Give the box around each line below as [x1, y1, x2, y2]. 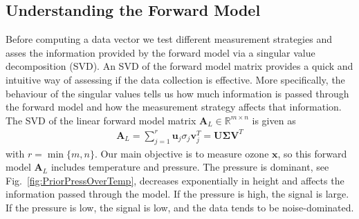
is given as [252, 113, 296, 127]
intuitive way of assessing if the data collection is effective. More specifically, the [6, 72, 345, 86]
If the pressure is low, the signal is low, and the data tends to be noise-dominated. [6, 200, 354, 215]
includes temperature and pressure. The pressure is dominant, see [50, 160, 329, 174]
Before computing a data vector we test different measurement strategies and [6, 32, 332, 46]
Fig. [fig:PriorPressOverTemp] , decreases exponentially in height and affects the [6, 173, 344, 187]
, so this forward [277, 146, 347, 160]
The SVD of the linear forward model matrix [6, 113, 196, 127]
